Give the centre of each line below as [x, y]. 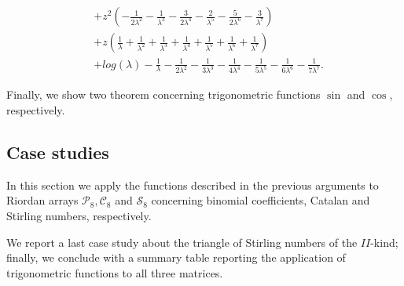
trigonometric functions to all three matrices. [115, 272]
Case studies [58, 152]
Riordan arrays [42, 200]
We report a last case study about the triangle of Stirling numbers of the [182, 242]
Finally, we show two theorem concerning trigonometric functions [163, 94]
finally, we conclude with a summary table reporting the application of [176, 257]
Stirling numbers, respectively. [79, 216]
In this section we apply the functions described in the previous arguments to [193, 185]
